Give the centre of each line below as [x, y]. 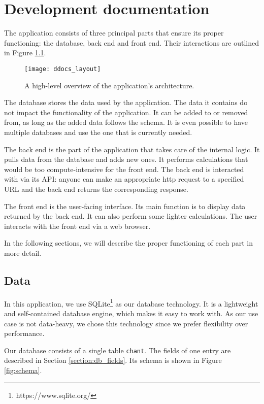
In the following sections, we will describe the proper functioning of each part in [129, 243]
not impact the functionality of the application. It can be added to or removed [126, 112]
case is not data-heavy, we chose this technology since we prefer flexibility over [126, 323]
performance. [24, 333]
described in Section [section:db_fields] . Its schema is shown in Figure [113, 360]
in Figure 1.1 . [25, 53]
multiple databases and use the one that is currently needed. [98, 132]
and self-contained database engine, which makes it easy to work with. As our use [131, 313]
